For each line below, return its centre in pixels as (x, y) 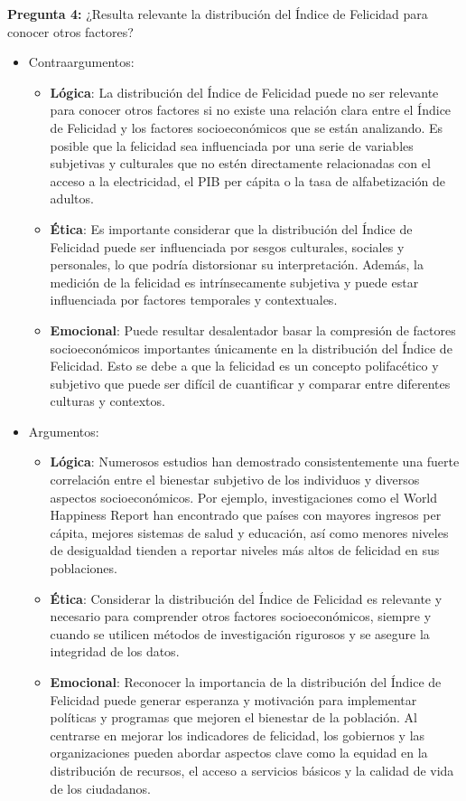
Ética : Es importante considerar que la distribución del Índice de (231, 228)
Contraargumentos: (81, 62)
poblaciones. (84, 568)
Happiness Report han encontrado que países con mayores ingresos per (246, 515)
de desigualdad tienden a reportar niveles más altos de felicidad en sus (245, 550)
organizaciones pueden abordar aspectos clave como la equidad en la (239, 753)
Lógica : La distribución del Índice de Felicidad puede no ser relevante (244, 92)
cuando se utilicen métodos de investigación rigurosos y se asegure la (240, 633)
